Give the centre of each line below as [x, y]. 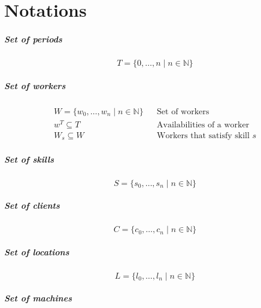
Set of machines [38, 298]
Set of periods [33, 39]
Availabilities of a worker [203, 125]
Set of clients [32, 205]
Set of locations [37, 251]
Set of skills [29, 159]
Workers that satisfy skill [203, 135]
